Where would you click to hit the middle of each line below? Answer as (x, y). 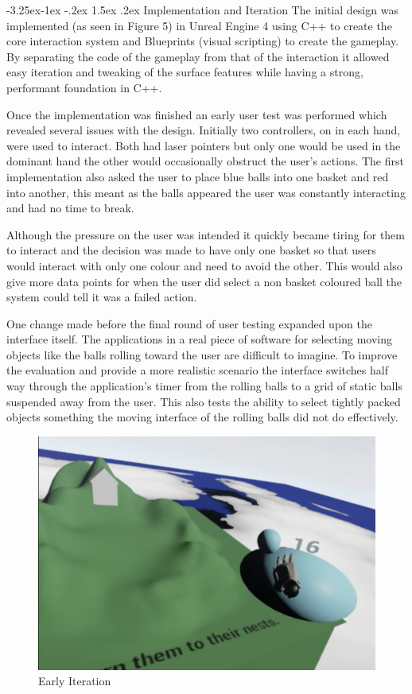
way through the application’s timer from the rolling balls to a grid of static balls (204, 386)
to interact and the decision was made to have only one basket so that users (191, 250)
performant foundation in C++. (84, 87)
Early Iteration (75, 681)
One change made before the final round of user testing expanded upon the (189, 323)
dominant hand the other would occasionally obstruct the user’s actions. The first (205, 161)
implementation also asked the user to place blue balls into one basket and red (198, 176)
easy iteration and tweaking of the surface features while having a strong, (185, 72)
